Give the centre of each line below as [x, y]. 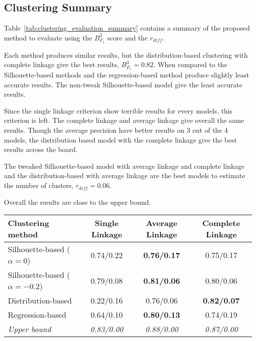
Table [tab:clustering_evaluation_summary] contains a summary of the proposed [127, 28]
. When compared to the [190, 64]
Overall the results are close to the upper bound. [78, 202]
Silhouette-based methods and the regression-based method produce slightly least [127, 75]
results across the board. [41, 149]
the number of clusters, [39, 185]
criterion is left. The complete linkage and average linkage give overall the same [124, 120]
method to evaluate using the [48, 37]
